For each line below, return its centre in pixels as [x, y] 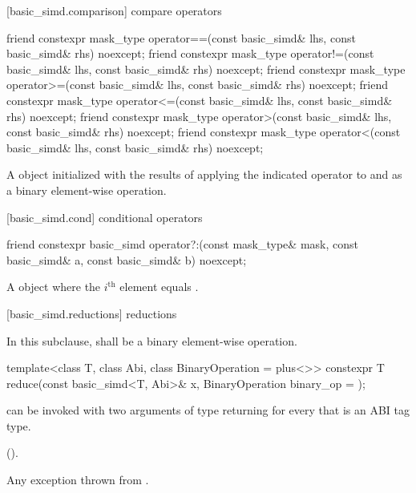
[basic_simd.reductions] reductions [92, 313]
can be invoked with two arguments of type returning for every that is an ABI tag [208, 410]
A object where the [54, 287]
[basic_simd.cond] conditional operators [105, 217]
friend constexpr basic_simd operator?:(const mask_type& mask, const [182, 244]
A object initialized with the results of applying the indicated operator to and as [204, 174]
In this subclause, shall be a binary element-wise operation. [152, 340]
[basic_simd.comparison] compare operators [114, 10]
